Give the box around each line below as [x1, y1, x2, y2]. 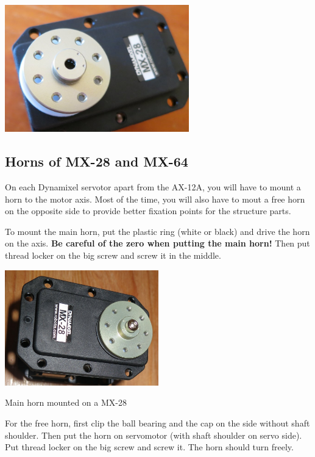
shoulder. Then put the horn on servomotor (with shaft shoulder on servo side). [5, 428, 302, 441]
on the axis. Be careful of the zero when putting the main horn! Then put [5, 237, 310, 250]
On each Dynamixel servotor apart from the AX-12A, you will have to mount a [5, 181, 301, 193]
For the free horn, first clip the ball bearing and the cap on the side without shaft [5, 417, 310, 430]
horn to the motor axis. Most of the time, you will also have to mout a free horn [5, 192, 305, 205]
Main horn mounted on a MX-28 [5, 396, 127, 409]
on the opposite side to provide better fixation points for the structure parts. [5, 204, 291, 217]
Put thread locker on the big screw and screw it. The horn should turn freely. [5, 441, 294, 453]
